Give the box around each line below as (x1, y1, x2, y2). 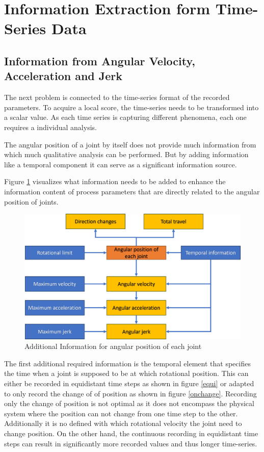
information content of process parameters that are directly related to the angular (4, 186, 260, 196)
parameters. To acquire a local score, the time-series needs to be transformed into (4, 102, 259, 112)
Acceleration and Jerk (4, 68, 123, 84)
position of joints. (4, 196, 59, 207)
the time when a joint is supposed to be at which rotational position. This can (4, 368, 249, 379)
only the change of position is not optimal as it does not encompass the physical (4, 398, 254, 409)
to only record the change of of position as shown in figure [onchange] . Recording (4, 388, 257, 398)
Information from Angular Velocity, (4, 53, 195, 68)
